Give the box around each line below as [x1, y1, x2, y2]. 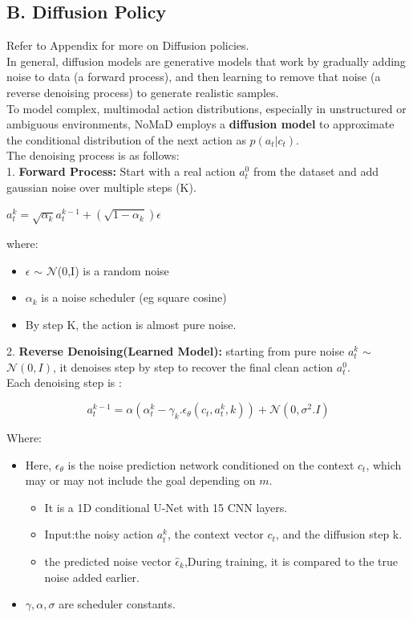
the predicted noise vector [44, 553, 172, 570]
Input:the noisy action [44, 526, 154, 543]
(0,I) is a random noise [57, 262, 169, 279]
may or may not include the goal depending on [25, 472, 256, 489]
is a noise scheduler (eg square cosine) [41, 289, 227, 306]
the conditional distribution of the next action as [6, 131, 246, 148]
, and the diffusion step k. [275, 526, 403, 543]
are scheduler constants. [59, 596, 176, 612]
